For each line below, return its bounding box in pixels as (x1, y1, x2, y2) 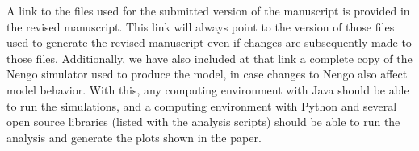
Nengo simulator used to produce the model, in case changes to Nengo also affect (6, 65, 408, 82)
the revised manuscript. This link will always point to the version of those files (6, 18, 395, 35)
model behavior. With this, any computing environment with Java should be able (6, 81, 409, 98)
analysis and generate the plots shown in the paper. (6, 128, 262, 145)
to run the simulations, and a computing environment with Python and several (6, 97, 397, 114)
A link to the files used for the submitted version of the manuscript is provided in (6, 2, 410, 19)
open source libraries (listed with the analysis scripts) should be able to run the (6, 113, 400, 130)
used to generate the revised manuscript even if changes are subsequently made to (6, 34, 412, 51)
